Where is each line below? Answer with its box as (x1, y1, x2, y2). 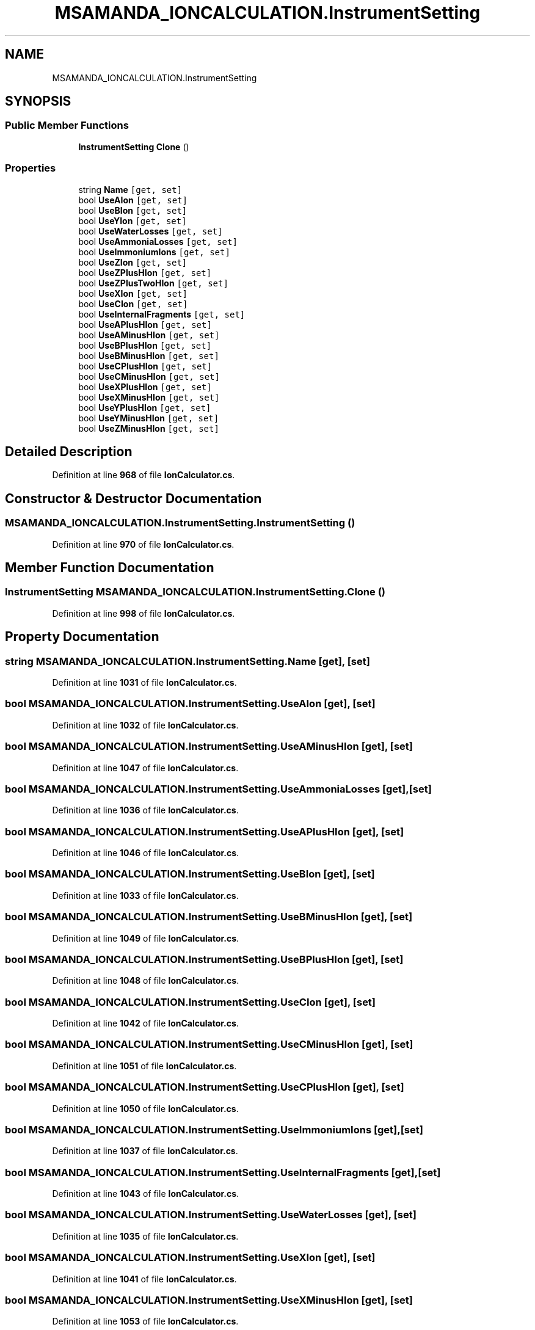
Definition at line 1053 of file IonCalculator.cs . (52, 1316, 239, 1327)
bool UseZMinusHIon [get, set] (78, 423, 219, 434)
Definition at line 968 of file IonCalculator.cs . (52, 470, 235, 481)
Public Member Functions (5, 119, 129, 132)
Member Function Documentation (5, 560, 214, 576)
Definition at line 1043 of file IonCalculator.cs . (52, 1188, 239, 1199)
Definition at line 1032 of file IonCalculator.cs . (52, 719, 239, 730)
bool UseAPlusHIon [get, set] (78, 319, 212, 330)
